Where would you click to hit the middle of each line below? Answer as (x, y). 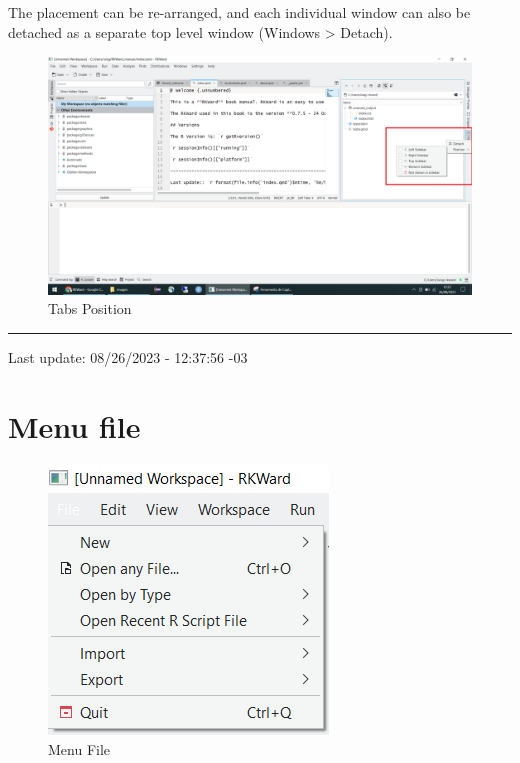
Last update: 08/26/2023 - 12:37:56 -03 (128, 356)
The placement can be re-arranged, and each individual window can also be (239, 12)
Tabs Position (90, 308)
